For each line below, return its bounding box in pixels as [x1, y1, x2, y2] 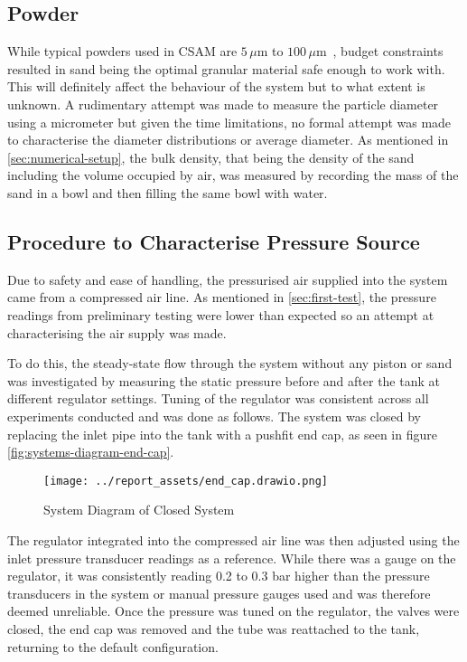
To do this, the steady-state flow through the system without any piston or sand [7, 354, 453, 373]
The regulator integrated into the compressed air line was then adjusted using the [7, 530, 460, 549]
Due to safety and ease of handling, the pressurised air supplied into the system [7, 270, 448, 288]
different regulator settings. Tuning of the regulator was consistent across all [7, 389, 429, 408]
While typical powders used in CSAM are [7, 42, 238, 61]
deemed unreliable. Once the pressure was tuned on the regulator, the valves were [7, 601, 460, 620]
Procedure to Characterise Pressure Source [7, 227, 420, 255]
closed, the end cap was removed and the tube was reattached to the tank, [7, 619, 420, 638]
